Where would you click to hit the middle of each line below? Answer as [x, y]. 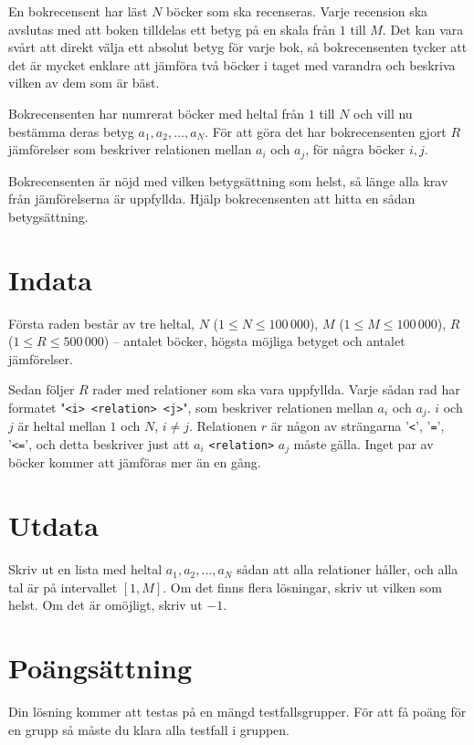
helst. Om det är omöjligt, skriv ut [105, 605]
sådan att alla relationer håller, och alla [348, 569]
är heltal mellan [62, 426]
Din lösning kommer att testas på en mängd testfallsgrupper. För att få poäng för [237, 712]
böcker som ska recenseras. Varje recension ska [297, 11]
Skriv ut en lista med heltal [85, 569]
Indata [50, 279]
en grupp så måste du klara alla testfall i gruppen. [149, 729]
